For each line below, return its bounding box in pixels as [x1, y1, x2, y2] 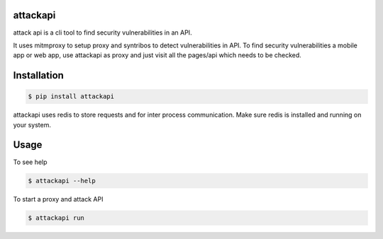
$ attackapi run [28, 214, 85, 222]
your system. [13, 120, 52, 129]
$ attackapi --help [28, 177, 96, 185]
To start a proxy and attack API [13, 194, 104, 203]
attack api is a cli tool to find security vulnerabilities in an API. [13, 28, 192, 37]
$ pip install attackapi [28, 93, 115, 100]
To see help [13, 158, 48, 166]
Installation [13, 69, 64, 81]
